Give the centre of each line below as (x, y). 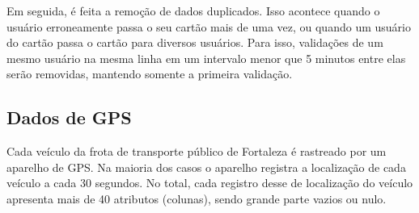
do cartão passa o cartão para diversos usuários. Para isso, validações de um (195, 42)
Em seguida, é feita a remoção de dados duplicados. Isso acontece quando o (193, 10)
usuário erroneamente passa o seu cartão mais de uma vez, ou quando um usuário (209, 26)
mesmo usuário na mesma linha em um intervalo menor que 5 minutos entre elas (206, 58)
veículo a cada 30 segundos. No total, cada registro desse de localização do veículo (210, 183)
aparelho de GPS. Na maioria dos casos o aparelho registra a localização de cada (206, 167)
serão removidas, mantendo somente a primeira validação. (150, 74)
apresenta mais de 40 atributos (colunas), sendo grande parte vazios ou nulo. (197, 198)
